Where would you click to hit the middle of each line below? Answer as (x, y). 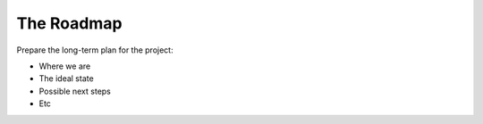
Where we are (65, 66)
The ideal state (66, 79)
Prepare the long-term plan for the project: (95, 50)
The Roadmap (69, 23)
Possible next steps (75, 91)
